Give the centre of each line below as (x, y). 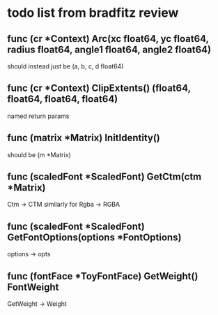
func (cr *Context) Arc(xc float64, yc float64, (108, 39)
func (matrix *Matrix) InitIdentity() (84, 138)
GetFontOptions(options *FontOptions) (94, 237)
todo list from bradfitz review (93, 13)
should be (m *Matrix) (39, 154)
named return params (38, 116)
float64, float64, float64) (63, 99)
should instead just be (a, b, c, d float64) (65, 66)
